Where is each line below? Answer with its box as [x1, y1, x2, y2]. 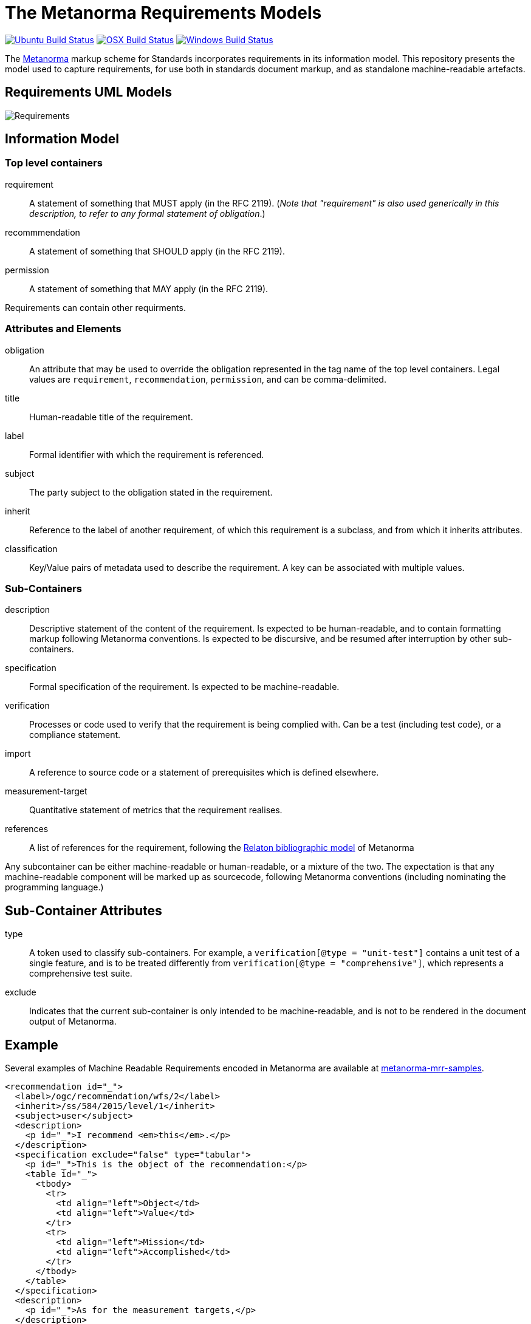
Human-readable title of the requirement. [29, 411, 193, 422]
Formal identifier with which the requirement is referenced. [29, 449, 264, 460]
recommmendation [5, 227, 80, 237]
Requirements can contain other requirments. [5, 302, 186, 313]
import [5, 748, 31, 759]
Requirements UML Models [5, 84, 173, 100]
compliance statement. [29, 729, 121, 740]
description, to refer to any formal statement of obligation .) [29, 208, 265, 219]
